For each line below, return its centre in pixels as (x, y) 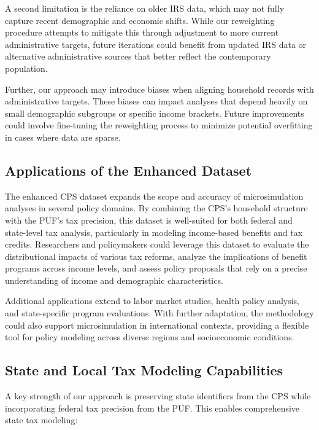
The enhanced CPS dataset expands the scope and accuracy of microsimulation (154, 196)
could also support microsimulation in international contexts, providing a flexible (157, 325)
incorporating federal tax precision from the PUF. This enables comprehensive (152, 408)
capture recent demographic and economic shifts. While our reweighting (140, 20)
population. (26, 68)
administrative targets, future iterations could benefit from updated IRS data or (156, 44)
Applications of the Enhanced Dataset (129, 170)
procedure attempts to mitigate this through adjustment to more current (142, 32)
